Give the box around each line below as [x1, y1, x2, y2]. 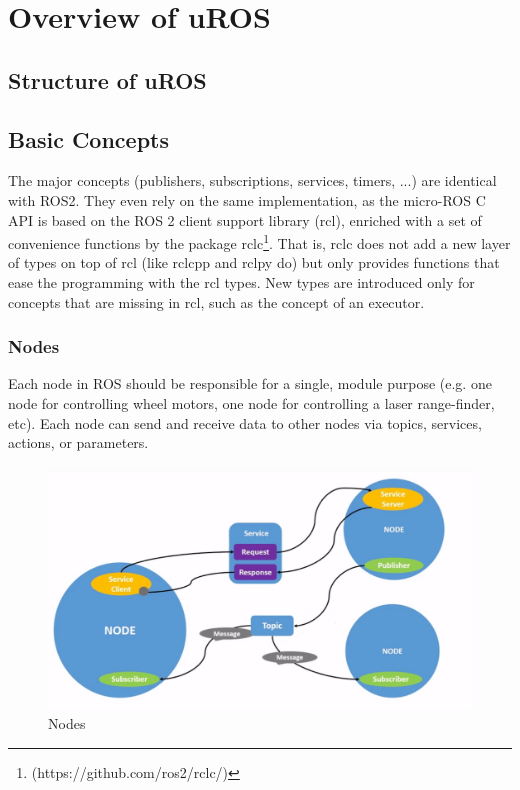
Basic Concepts [8, 123, 170, 154]
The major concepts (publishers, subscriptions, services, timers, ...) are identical [8, 170, 497, 191]
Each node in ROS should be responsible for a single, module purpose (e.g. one [8, 373, 492, 394]
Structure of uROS [8, 64, 207, 95]
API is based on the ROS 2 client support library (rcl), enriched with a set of [8, 209, 482, 230]
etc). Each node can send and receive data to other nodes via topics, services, [8, 412, 482, 433]
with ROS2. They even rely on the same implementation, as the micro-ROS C [8, 189, 486, 210]
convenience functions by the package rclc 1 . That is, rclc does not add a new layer [8, 230, 511, 253]
